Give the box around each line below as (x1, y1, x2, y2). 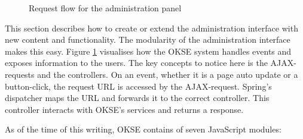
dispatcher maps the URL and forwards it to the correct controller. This (5, 91, 270, 104)
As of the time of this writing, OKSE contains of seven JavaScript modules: (5, 123, 281, 135)
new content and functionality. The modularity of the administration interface (5, 33, 290, 46)
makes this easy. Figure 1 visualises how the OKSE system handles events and (5, 45, 292, 57)
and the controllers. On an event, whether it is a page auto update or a (37, 68, 298, 80)
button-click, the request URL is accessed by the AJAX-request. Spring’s (5, 80, 272, 92)
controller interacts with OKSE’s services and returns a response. (5, 103, 244, 115)
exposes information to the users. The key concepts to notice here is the (5, 56, 268, 69)
